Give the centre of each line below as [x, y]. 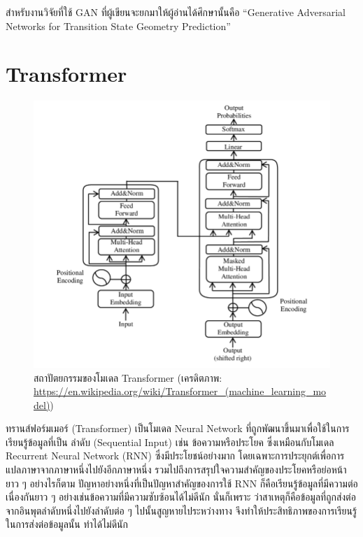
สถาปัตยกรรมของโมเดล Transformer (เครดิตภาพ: [128, 377]
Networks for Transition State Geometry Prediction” [118, 26]
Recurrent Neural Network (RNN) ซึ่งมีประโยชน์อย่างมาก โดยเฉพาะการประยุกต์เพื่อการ [175, 456]
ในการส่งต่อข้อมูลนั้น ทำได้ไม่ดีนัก [67, 524]
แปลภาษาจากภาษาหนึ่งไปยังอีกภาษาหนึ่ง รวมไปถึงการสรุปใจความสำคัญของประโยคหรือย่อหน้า [176, 470]
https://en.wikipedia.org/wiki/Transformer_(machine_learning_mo [180, 391]
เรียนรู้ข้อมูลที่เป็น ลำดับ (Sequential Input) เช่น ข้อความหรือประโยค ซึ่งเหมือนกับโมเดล [170, 442]
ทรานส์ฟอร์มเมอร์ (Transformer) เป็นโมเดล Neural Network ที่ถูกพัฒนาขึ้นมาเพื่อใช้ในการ [178, 428]
